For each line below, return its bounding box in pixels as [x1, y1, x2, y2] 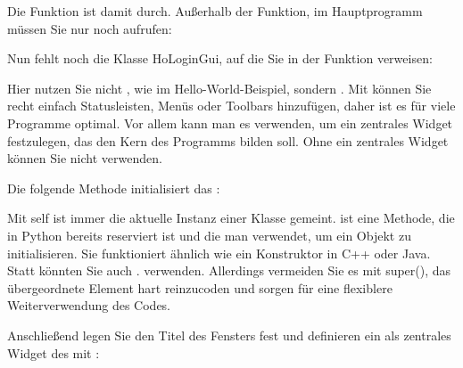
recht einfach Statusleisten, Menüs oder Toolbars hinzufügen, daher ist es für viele [7, 96, 456, 115]
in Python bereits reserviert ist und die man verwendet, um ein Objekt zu [7, 225, 411, 244]
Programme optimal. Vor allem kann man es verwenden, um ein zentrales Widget [7, 113, 453, 132]
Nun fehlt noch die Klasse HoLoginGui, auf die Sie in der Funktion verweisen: [7, 49, 433, 68]
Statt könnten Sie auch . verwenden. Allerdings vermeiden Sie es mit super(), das [7, 261, 451, 280]
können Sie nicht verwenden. [7, 149, 162, 168]
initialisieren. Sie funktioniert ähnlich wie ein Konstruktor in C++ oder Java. [7, 243, 431, 262]
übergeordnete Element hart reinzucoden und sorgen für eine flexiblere [7, 278, 393, 297]
